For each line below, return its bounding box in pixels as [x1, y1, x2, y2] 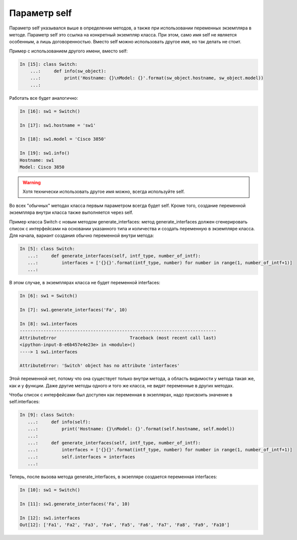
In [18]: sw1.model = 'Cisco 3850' [19, 136, 106, 142]
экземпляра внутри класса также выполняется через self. [9, 209, 133, 215]
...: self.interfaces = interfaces [27, 454, 135, 460]
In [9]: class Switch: [19, 412, 75, 418]
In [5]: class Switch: [19, 246, 75, 252]
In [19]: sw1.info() [19, 150, 70, 156]
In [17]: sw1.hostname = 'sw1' [19, 122, 97, 128]
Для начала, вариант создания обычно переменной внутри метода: [9, 232, 154, 239]
